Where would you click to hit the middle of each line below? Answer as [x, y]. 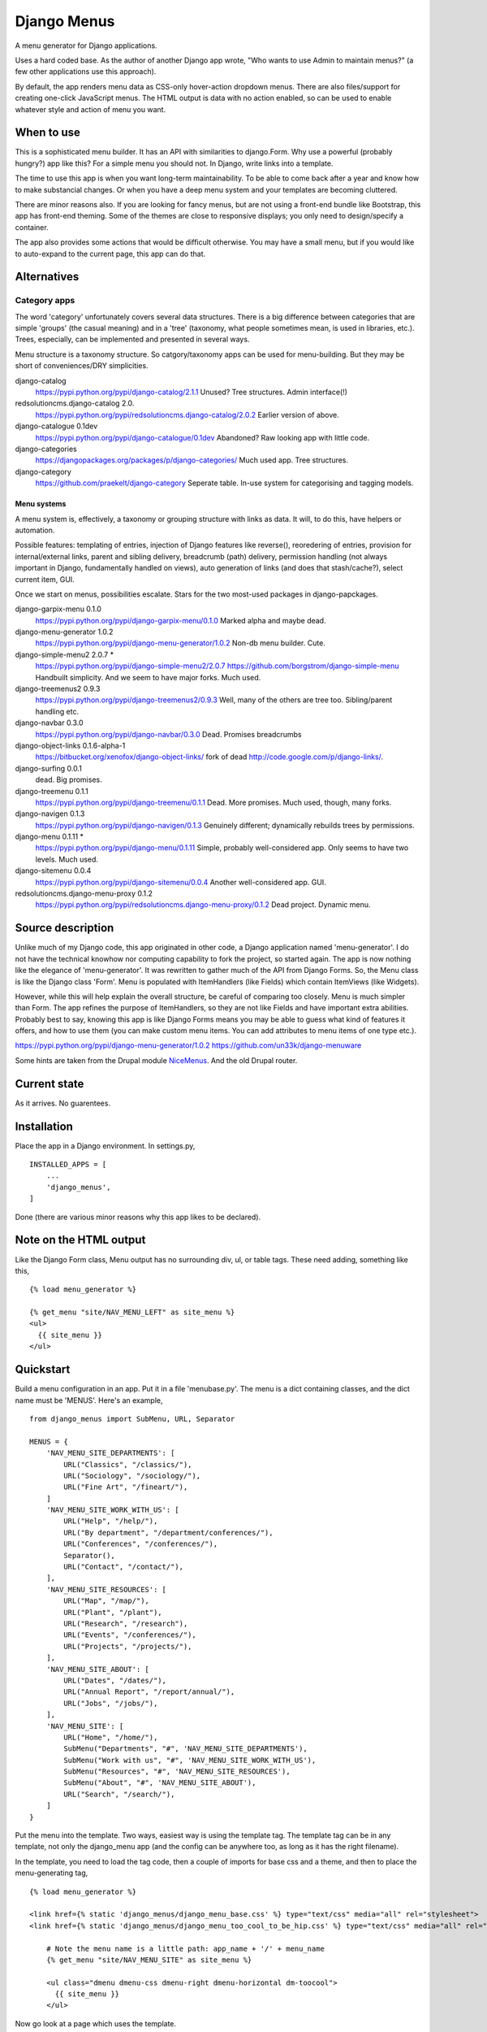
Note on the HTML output [80, 1240]
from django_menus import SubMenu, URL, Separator [132, 1419]
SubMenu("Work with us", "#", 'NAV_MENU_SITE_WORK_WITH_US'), [190, 1760]
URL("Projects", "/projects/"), [128, 1646]
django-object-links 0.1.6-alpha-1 [70, 745]
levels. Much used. [67, 859]
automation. [35, 530]
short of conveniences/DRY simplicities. [82, 366]
